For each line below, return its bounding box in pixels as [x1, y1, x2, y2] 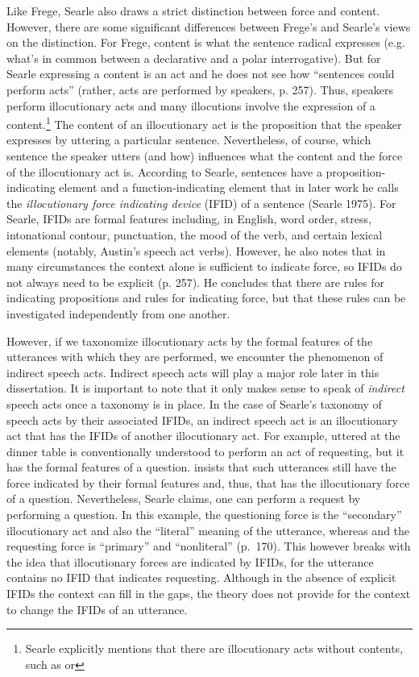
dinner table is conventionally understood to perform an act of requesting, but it [6, 442, 404, 459]
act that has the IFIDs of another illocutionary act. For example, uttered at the [6, 427, 400, 444]
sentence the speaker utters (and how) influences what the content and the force [6, 147, 403, 164]
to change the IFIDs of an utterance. [6, 600, 188, 617]
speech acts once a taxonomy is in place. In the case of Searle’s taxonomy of [6, 395, 382, 412]
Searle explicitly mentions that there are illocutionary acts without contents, [25, 640, 404, 657]
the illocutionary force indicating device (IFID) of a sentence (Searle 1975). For [6, 194, 396, 211]
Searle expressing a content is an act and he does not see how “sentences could [6, 65, 395, 82]
